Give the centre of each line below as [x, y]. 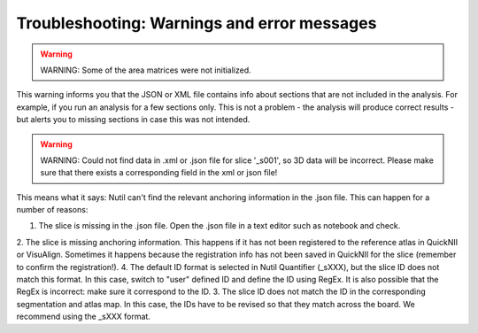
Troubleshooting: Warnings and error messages [197, 23]
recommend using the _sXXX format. [83, 317]
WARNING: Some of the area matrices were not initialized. [146, 70]
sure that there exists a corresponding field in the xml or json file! [159, 173]
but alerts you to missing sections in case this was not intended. [133, 120]
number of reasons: [52, 210]
